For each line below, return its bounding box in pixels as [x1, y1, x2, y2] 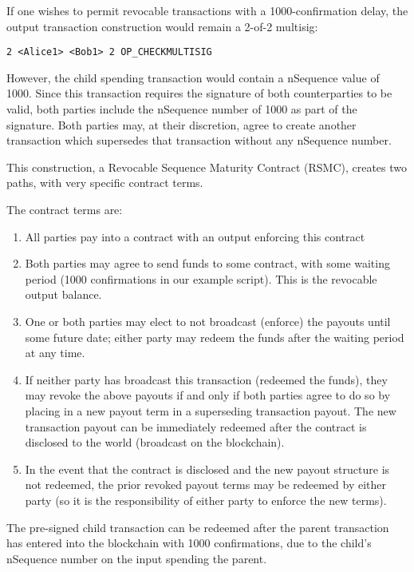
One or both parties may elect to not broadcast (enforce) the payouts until [25, 312, 391, 329]
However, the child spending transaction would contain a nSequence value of [6, 69, 380, 85]
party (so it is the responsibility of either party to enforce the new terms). [25, 491, 387, 508]
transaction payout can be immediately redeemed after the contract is [25, 418, 367, 435]
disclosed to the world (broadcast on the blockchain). [25, 434, 285, 451]
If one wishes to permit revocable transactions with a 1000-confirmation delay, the [6, 2, 408, 18]
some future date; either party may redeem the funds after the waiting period [25, 328, 404, 345]
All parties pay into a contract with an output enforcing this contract [25, 228, 365, 244]
